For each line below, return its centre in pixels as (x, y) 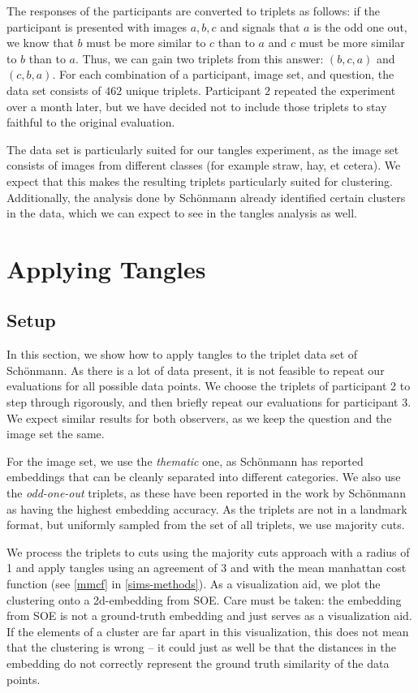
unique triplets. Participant (193, 90)
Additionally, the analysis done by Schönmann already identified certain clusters (206, 197)
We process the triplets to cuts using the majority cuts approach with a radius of (208, 551)
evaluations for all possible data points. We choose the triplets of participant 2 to (209, 386)
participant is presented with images (97, 26)
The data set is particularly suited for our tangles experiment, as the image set (203, 149)
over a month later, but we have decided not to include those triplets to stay (197, 106)
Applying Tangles (106, 268)
